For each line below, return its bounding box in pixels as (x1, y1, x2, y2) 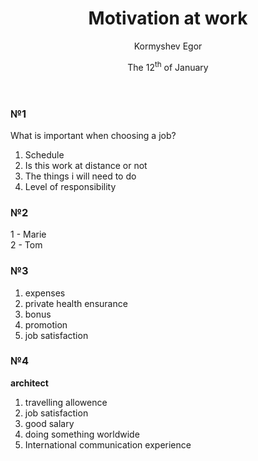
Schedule (24, 148, 65, 161)
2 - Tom (10, 239, 43, 251)
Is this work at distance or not (24, 159, 148, 171)
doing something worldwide (24, 428, 140, 440)
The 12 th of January (127, 59, 209, 73)
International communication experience (24, 438, 192, 451)
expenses (24, 287, 66, 299)
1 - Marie (10, 228, 47, 241)
